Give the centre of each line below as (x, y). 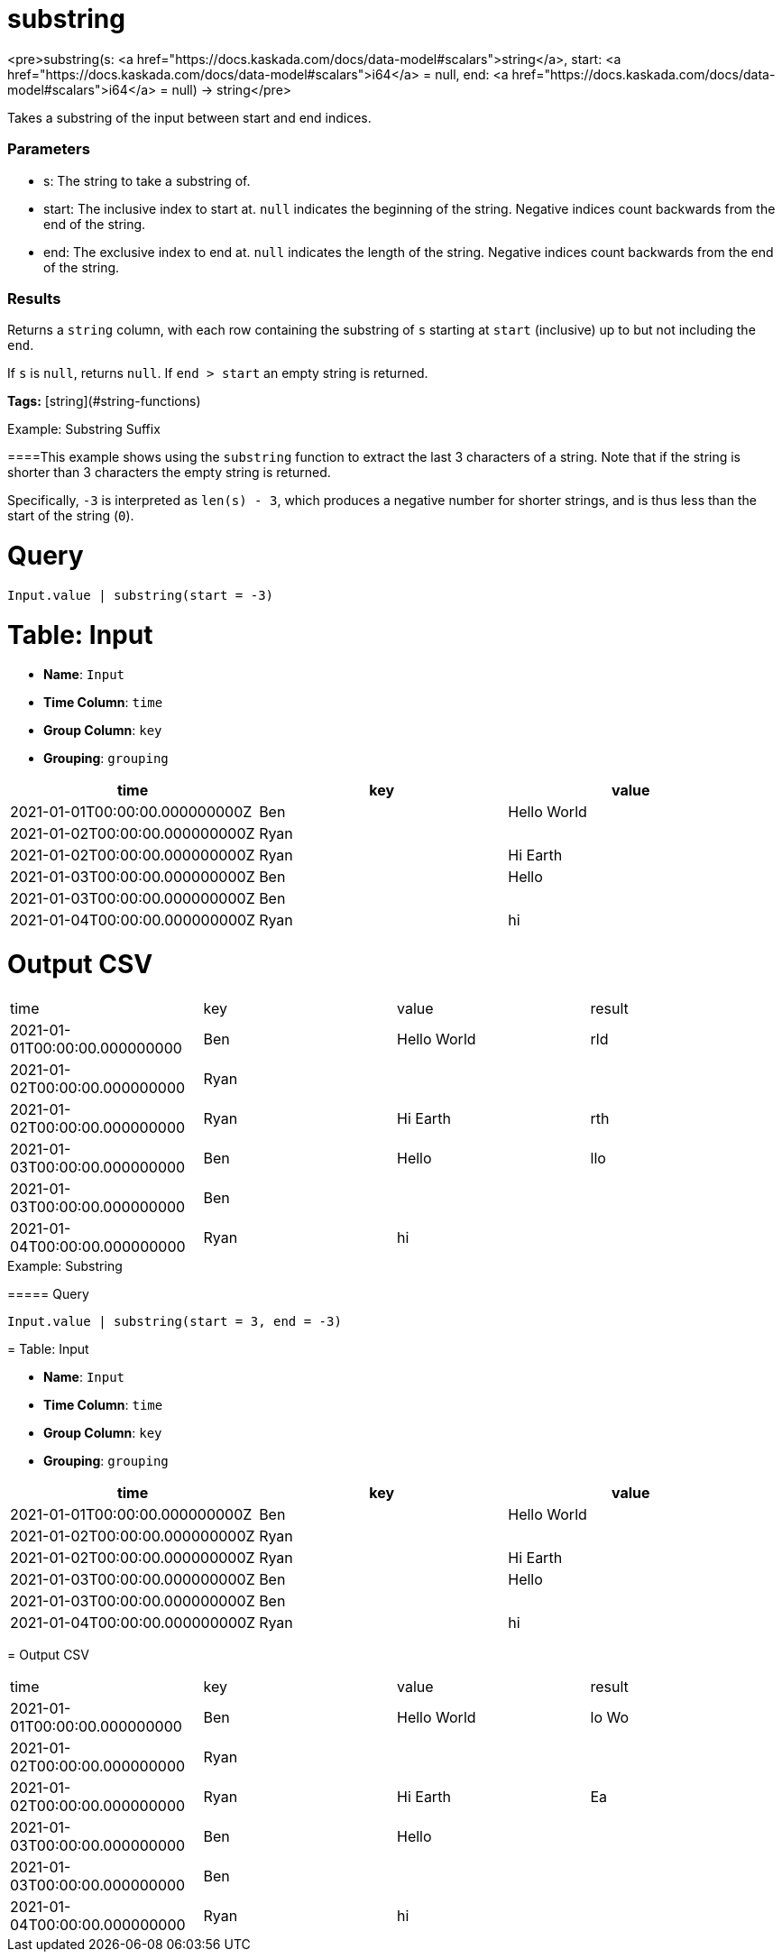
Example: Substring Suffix (84, 429)
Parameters (49, 149)
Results (34, 298)
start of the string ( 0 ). (71, 516)
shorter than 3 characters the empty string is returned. (169, 473)
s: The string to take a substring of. (147, 180)
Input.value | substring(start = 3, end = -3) (175, 1321)
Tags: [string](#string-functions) (104, 401)
